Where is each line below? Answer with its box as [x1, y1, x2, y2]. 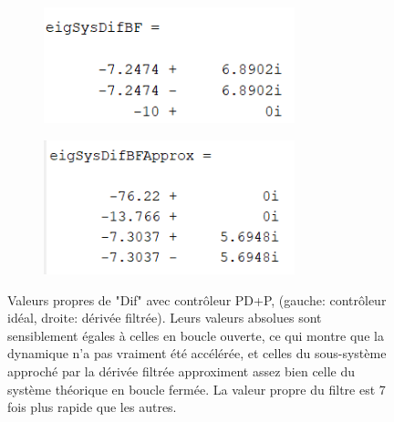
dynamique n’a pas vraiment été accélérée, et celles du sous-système [7, 344, 387, 363]
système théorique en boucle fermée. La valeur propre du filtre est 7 [7, 379, 386, 398]
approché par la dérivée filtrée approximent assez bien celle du [7, 361, 356, 380]
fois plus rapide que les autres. [7, 397, 177, 417]
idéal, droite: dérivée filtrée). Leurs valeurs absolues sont [7, 308, 322, 327]
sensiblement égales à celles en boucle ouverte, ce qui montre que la [7, 325, 384, 345]
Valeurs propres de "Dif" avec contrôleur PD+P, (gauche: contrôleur [7, 290, 387, 309]
